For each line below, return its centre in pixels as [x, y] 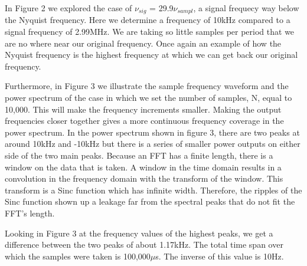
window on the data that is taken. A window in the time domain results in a [143, 167]
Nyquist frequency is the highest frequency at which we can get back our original [151, 55]
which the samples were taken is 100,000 [78, 256]
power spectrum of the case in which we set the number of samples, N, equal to [148, 98]
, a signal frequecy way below [246, 8]
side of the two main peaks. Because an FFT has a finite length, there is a [139, 155]
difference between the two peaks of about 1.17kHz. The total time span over [144, 244]
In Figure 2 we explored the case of [68, 8]
